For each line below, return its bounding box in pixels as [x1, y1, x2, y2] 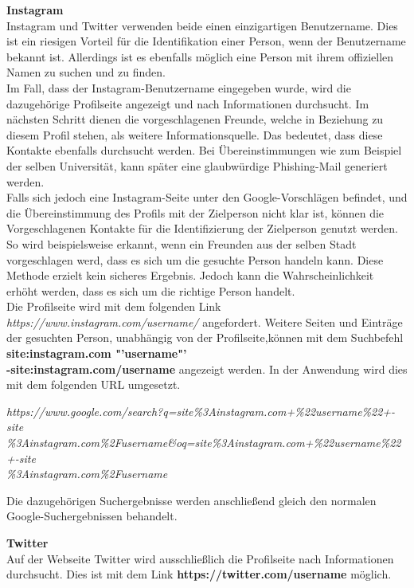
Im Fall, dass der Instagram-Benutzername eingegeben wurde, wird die [6, 79, 351, 96]
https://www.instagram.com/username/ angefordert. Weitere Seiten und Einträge [6, 313, 403, 330]
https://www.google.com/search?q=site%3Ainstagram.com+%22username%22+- [6, 402, 396, 419]
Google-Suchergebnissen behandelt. [6, 508, 178, 524]
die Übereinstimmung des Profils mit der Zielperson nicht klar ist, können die [6, 204, 385, 221]
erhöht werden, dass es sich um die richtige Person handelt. [6, 282, 295, 299]
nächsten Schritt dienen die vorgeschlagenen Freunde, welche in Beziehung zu [6, 111, 384, 127]
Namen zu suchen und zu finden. [6, 64, 166, 80]
